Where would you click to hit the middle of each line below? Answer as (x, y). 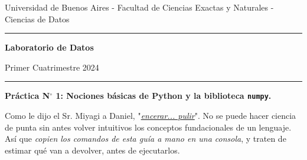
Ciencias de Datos (37, 19)
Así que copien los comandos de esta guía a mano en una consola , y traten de (146, 139)
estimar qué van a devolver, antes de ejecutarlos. (92, 150)
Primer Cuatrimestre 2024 (52, 67)
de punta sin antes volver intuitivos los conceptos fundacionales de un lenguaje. (148, 127)
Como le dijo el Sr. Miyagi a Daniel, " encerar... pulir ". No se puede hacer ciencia (151, 116)
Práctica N (27, 96)
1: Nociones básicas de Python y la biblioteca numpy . (164, 96)
